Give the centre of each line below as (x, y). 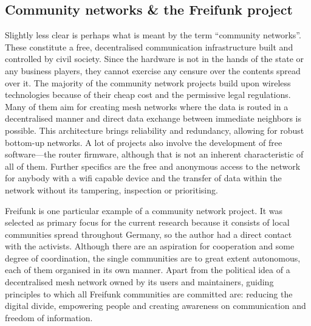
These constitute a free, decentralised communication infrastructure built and (149, 47)
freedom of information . (49, 317)
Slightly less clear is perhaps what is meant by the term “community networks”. (153, 35)
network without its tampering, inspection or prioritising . (111, 189)
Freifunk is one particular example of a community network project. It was (144, 210)
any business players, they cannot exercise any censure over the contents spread (153, 70)
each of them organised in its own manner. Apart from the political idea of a (148, 270)
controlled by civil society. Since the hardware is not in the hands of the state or (155, 59)
